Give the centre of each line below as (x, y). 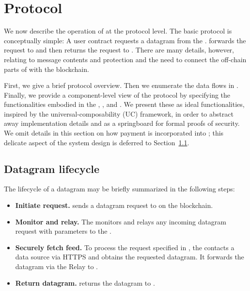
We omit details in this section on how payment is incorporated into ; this (114, 133)
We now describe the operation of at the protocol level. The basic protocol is (118, 31)
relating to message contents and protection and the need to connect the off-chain (125, 59)
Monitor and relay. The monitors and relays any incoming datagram (121, 221)
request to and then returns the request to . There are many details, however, (119, 50)
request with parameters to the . (63, 231)
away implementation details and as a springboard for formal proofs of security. (122, 123)
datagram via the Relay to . (56, 266)
